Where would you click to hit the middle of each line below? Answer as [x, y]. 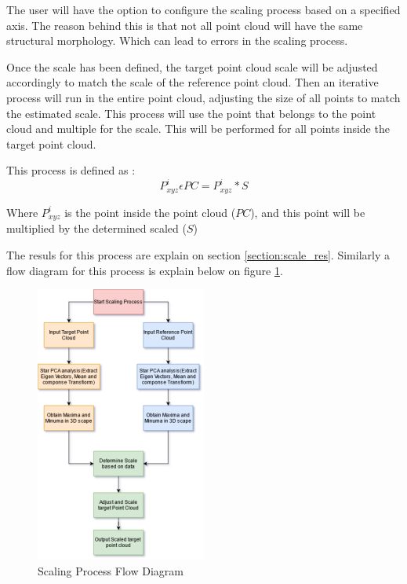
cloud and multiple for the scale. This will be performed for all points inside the [198, 129]
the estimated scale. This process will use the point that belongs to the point [191, 113]
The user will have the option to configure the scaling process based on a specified [203, 9]
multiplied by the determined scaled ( [96, 228]
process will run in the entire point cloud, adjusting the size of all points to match [203, 97]
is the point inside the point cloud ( [150, 212]
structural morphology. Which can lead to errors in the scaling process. [177, 40]
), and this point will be [308, 212]
